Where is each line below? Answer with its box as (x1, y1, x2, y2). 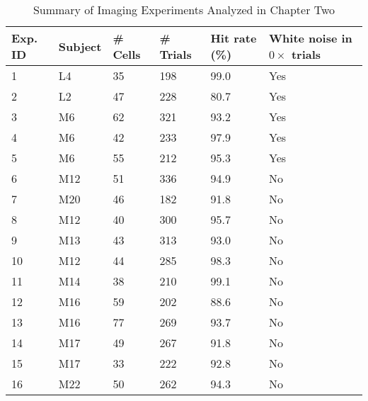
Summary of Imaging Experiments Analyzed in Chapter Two (33, 1, 335, 18)
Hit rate (210, 30, 257, 46)
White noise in (269, 30, 352, 46)
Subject (58, 38, 102, 55)
